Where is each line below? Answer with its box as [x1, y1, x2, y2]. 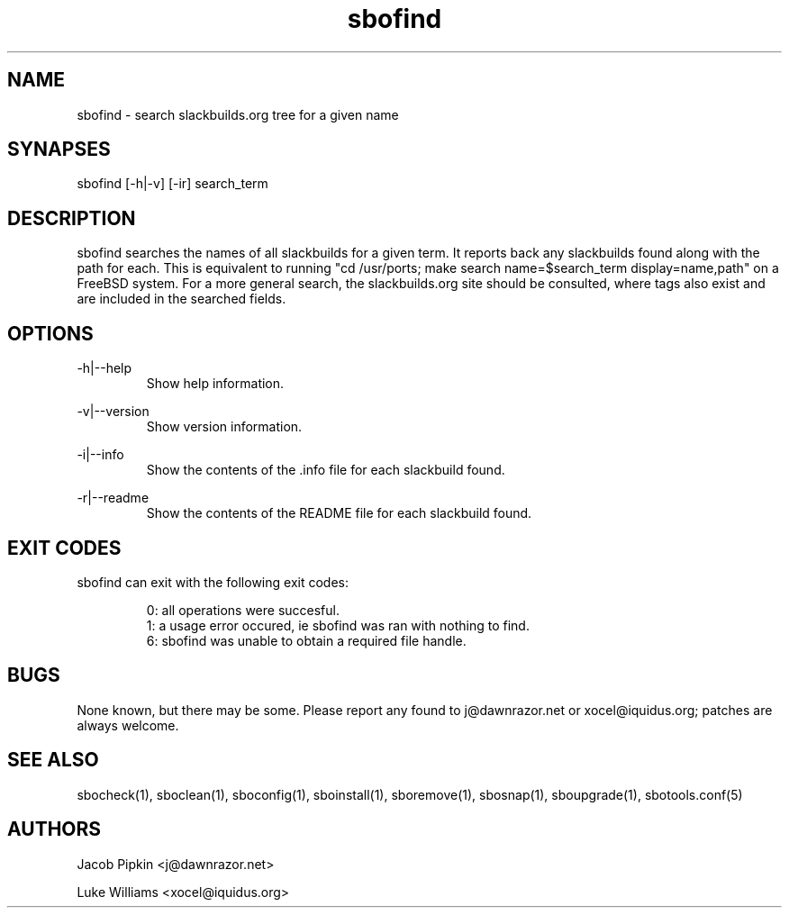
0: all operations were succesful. [146, 602, 340, 618]
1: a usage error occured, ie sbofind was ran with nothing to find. [146, 617, 530, 633]
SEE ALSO [7, 748, 99, 772]
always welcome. [77, 717, 179, 733]
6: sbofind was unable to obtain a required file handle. [146, 632, 467, 648]
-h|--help [77, 360, 132, 376]
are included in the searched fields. [77, 291, 286, 307]
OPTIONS [7, 322, 94, 345]
